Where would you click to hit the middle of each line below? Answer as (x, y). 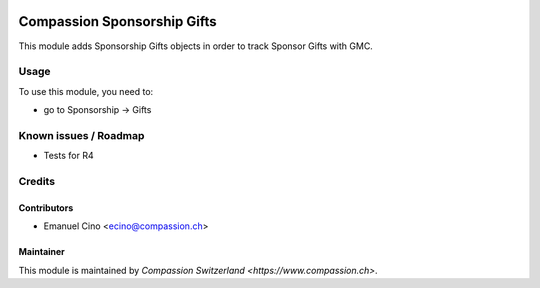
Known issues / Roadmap (81, 135)
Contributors (46, 207)
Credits (36, 181)
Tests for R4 (68, 156)
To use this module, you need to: (86, 91)
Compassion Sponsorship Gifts (117, 21)
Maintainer (41, 252)
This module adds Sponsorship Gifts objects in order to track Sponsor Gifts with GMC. (196, 46)
